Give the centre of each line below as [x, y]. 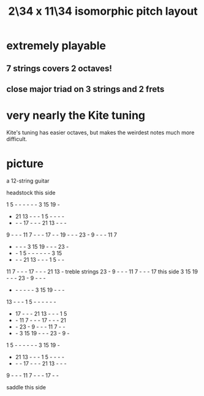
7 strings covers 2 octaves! [59, 68]
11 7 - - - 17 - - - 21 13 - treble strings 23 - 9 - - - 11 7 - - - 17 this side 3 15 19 [102, 272]
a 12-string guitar [28, 181]
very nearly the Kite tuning [76, 116]
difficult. [17, 139]
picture [25, 164]
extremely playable [56, 46]
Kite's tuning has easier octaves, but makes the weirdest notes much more [100, 132]
